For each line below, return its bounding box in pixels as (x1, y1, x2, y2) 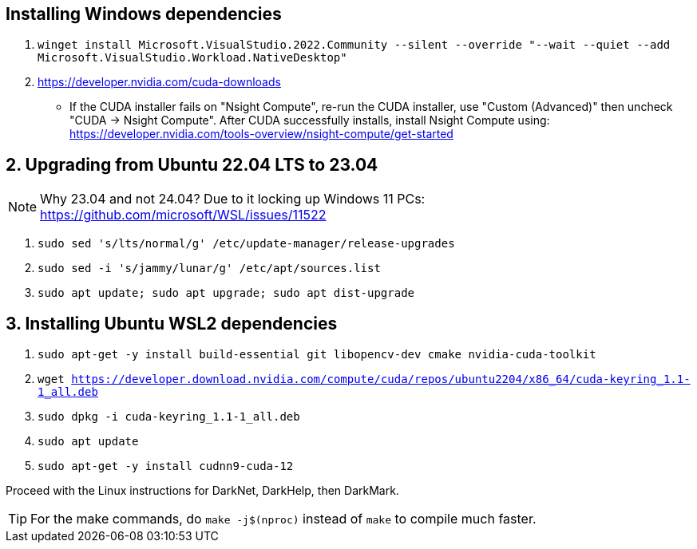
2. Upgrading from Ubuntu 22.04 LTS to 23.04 (6, 154, 378, 175)
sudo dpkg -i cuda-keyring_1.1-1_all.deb (38, 410, 300, 424)
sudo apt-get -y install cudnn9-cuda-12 (38, 460, 294, 473)
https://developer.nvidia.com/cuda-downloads (38, 75, 281, 89)
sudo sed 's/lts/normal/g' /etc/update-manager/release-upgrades (38, 237, 455, 251)
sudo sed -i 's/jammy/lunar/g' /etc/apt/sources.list (38, 262, 381, 275)
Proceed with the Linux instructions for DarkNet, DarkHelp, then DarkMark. (6, 484, 399, 498)
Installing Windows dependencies (6, 4, 282, 24)
